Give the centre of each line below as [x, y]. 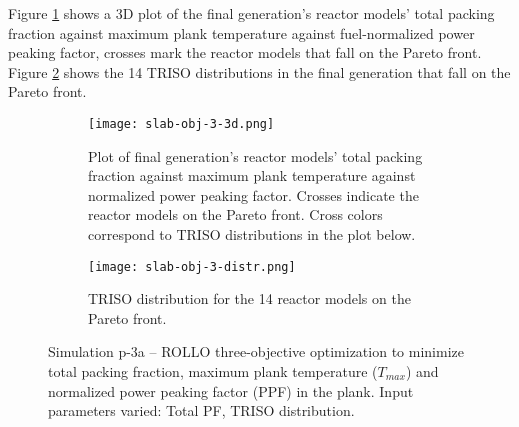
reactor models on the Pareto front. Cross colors [235, 214]
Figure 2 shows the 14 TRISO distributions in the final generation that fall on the [259, 71]
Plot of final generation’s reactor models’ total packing [255, 155]
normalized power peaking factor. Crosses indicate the [253, 194]
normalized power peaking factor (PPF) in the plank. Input [231, 390]
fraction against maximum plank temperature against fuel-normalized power [241, 32]
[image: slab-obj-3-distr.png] [192, 266]
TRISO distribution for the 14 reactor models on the [249, 298]
